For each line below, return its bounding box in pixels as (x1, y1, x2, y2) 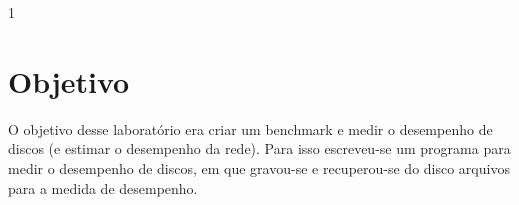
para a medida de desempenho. (8, 177, 198, 198)
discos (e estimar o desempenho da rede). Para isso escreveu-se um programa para (8, 138, 511, 159)
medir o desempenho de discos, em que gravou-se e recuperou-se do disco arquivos (8, 157, 510, 178)
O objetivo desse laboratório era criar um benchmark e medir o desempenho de (8, 118, 493, 139)
